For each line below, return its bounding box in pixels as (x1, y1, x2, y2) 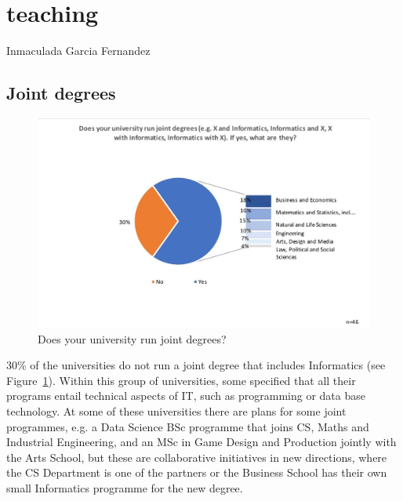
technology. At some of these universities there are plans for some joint (6, 402, 347, 419)
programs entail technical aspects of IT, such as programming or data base (6, 387, 365, 404)
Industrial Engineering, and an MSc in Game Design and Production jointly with (6, 434, 397, 450)
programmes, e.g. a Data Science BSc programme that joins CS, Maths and (6, 418, 369, 434)
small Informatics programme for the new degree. (6, 479, 243, 496)
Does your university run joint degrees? (38, 330, 227, 347)
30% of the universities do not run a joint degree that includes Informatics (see (6, 357, 386, 373)
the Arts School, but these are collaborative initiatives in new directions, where (6, 448, 387, 465)
